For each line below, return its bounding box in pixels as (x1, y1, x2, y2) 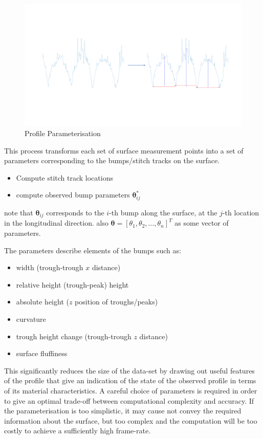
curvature (16, 313, 46, 324)
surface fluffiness (16, 348, 68, 359)
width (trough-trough (16, 262, 83, 273)
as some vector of (174, 217, 229, 228)
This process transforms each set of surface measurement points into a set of (4, 145, 244, 156)
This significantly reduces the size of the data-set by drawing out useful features (4, 365, 255, 376)
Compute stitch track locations (16, 172, 113, 183)
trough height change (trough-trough (16, 331, 131, 341)
